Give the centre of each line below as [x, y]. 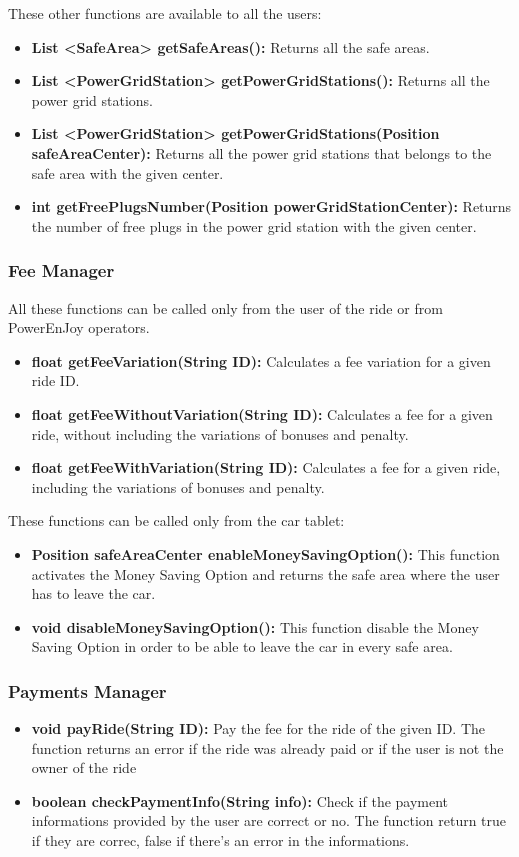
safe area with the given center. [127, 172]
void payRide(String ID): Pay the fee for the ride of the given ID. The [258, 728]
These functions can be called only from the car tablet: [176, 520]
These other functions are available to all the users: [165, 13]
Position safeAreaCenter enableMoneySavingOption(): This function [265, 553]
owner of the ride [84, 767]
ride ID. [55, 380]
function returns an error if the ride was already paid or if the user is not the [267, 747]
